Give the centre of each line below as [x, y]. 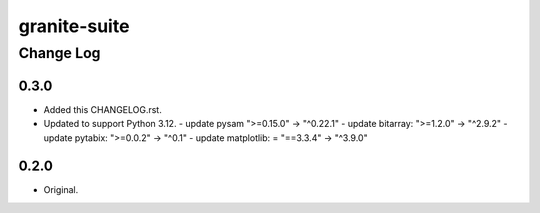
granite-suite [74, 26]
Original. [61, 190]
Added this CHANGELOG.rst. [102, 109]
